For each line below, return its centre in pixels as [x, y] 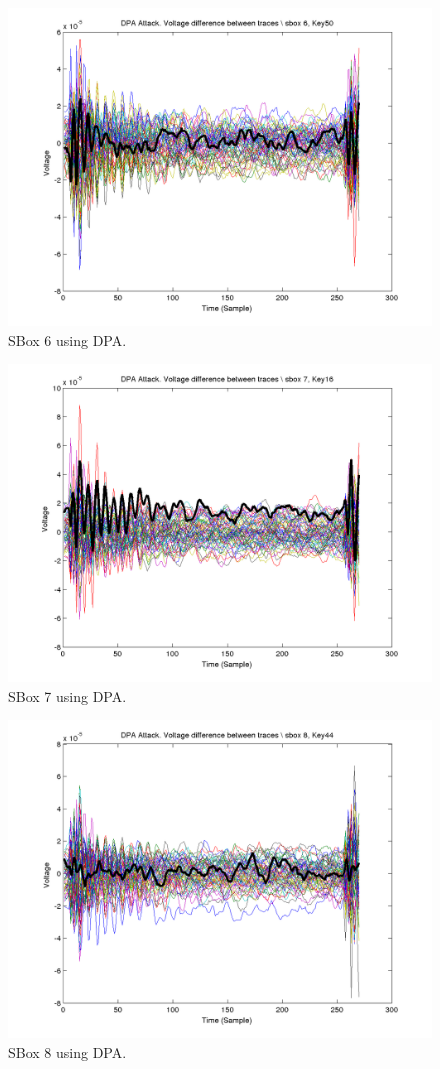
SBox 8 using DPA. [67, 1051]
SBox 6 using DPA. [67, 339]
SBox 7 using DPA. [67, 695]
